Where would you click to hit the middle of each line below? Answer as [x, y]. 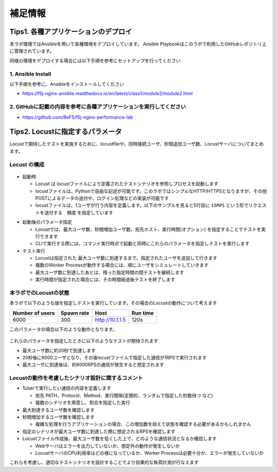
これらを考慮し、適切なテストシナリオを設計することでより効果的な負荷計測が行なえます [104, 462]
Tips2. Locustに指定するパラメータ [66, 132]
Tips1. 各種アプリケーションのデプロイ [71, 32]
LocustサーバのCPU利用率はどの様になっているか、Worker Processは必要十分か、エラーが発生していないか [150, 453]
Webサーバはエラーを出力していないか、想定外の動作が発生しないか [108, 446]
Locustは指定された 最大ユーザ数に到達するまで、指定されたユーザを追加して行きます [126, 258]
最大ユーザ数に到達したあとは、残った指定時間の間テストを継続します [110, 272]
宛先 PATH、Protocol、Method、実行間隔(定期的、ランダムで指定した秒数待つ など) [124, 395]
